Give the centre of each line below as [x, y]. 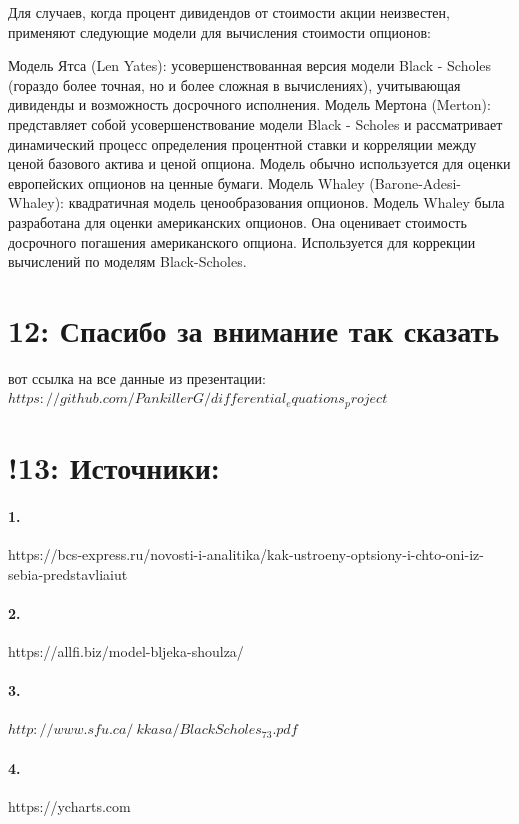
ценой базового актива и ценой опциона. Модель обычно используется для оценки [259, 163]
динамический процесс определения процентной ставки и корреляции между [242, 143]
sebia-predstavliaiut [68, 573]
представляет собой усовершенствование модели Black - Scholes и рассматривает [255, 123]
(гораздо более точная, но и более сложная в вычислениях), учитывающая [234, 84]
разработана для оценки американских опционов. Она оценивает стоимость [237, 221]
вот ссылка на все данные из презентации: [137, 377]
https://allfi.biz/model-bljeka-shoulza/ [126, 651]
